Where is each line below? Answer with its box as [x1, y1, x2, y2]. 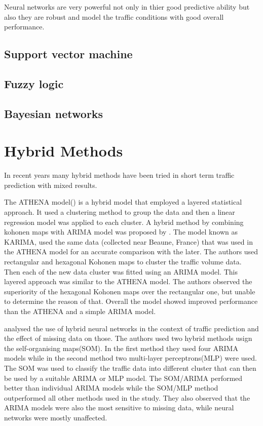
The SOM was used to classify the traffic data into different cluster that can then [4, 362, 256, 373]
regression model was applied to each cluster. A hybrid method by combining [4, 216, 244, 227]
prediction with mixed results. [4, 179, 97, 190]
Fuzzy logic [4, 75, 64, 91]
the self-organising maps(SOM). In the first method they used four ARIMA [4, 342, 238, 353]
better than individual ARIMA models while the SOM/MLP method [4, 382, 218, 393]
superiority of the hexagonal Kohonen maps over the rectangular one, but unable [4, 286, 255, 296]
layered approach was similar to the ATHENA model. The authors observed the [4, 276, 252, 287]
